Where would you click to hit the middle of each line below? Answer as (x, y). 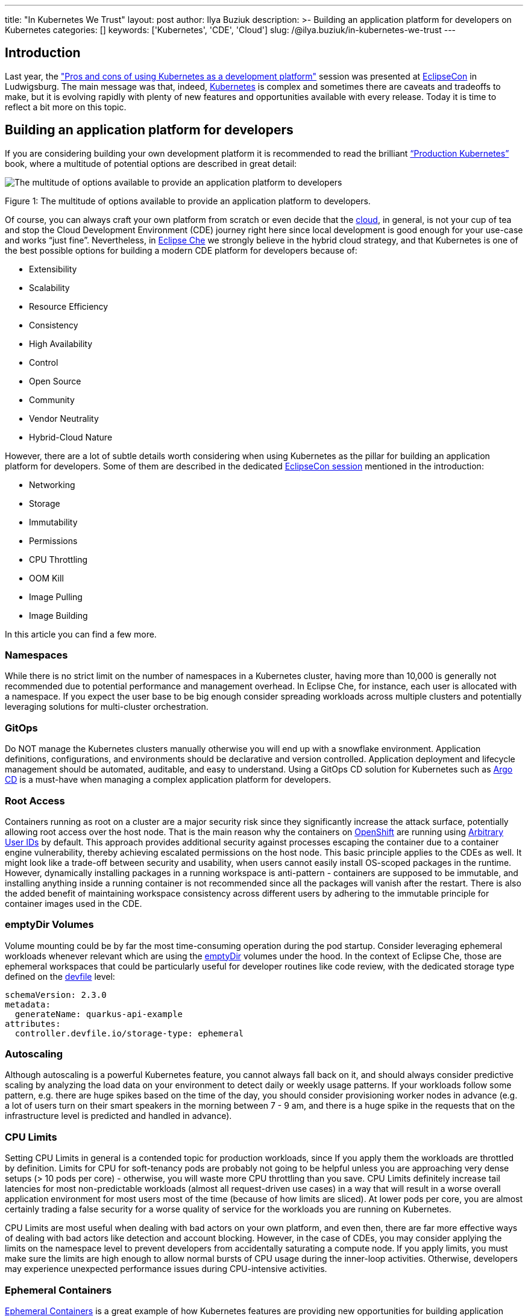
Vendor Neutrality (64, 418)
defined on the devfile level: (60, 976)
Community (52, 399)
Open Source (55, 381)
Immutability (53, 522)
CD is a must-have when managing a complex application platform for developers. (168, 780)
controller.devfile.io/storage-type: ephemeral (129, 1033)
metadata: (28, 1004)
